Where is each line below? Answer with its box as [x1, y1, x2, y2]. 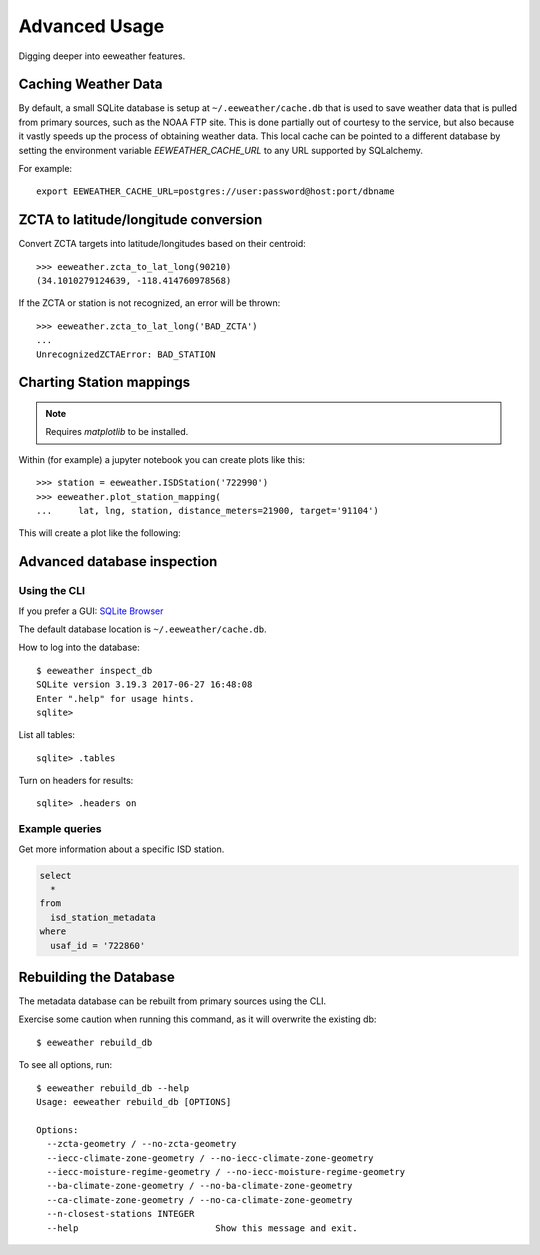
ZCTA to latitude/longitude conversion [18, 211, 263, 229]
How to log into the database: [18, 641, 140, 654]
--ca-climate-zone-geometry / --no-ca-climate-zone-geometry [46, 1194, 353, 1205]
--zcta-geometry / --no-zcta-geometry [46, 1138, 237, 1150]
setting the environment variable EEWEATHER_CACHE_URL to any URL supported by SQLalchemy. [18, 144, 424, 156]
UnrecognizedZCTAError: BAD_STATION [36, 348, 216, 360]
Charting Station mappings [18, 374, 191, 391]
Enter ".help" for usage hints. [36, 693, 195, 704]
